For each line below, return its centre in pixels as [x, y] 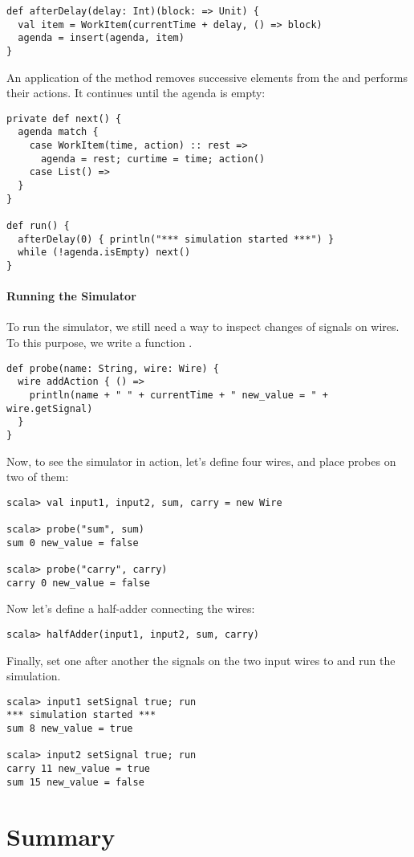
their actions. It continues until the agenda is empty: [136, 93]
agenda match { [58, 132]
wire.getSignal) [50, 408]
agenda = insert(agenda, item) [101, 38]
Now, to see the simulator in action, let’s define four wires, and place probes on [201, 461]
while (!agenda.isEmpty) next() [104, 253]
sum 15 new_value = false [75, 782]
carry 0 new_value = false [78, 583]
